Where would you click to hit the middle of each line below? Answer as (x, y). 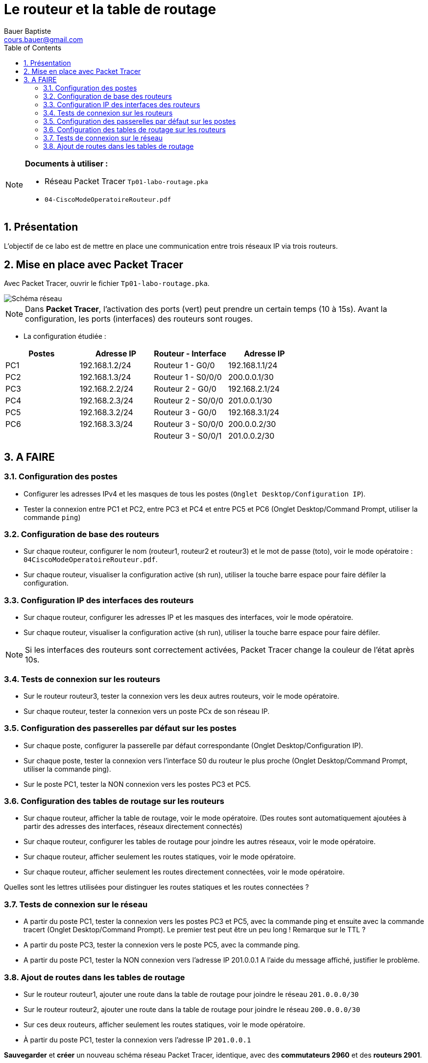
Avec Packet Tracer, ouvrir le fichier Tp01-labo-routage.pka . (107, 283)
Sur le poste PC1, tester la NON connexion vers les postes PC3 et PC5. (137, 784)
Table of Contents (33, 47)
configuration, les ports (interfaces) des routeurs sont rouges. (139, 319)
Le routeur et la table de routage (110, 9)
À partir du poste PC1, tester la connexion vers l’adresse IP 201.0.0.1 (137, 1039)
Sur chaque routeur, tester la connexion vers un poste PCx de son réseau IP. (147, 711)
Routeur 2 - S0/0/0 (189, 401)
